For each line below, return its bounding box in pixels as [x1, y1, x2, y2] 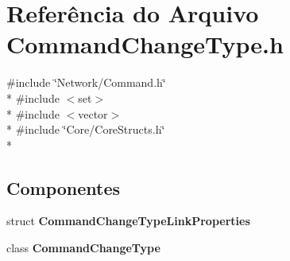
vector [78, 105, 108, 122]
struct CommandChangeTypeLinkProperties [6, 212, 250, 229]
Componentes [6, 175, 121, 200]
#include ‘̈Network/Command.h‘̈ [6, 74, 166, 91]
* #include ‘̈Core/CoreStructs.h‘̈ [6, 121, 165, 138]
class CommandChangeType [6, 240, 160, 256]
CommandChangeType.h [6, 28, 284, 60]
